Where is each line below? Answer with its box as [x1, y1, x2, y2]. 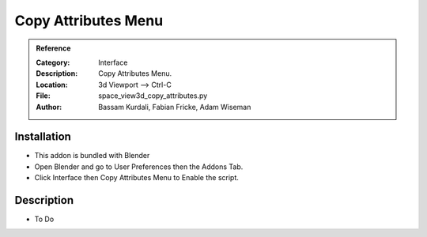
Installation [14, 130, 71, 144]
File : [36, 91, 51, 100]
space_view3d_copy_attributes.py [98, 91, 208, 100]
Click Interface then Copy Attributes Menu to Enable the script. [34, 173, 239, 182]
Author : [36, 102, 62, 111]
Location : [36, 80, 68, 89]
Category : [36, 58, 70, 67]
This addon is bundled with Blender [34, 151, 150, 160]
